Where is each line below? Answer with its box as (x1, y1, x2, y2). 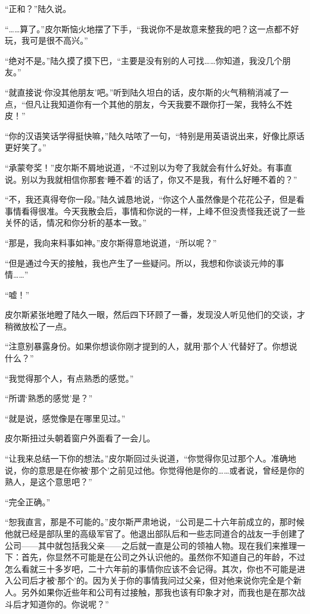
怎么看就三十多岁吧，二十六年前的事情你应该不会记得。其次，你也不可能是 (5, 562, 297, 575)
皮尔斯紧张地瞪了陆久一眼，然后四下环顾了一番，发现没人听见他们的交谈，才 (5, 308, 305, 321)
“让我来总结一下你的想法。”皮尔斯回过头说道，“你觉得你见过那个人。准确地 (5, 452, 296, 465)
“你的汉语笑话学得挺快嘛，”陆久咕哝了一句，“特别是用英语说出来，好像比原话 (5, 129, 305, 142)
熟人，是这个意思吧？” (5, 475, 92, 488)
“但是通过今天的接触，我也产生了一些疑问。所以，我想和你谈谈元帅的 (5, 256, 276, 269)
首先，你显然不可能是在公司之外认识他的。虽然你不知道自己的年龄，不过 (21, 551, 305, 563)
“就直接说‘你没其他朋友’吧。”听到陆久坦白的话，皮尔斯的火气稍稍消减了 (5, 85, 280, 98)
